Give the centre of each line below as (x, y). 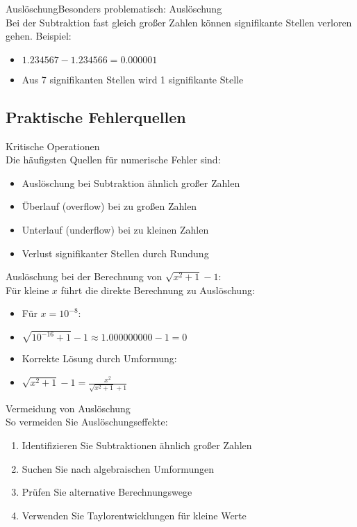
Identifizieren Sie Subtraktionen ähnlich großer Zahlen (137, 445)
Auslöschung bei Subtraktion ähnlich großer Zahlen (131, 183)
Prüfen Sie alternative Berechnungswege (107, 492)
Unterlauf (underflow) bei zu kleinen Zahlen (115, 229)
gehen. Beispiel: (39, 36)
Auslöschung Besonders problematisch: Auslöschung (114, 8)
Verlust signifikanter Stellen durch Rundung (115, 253)
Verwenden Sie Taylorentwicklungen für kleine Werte (134, 515)
